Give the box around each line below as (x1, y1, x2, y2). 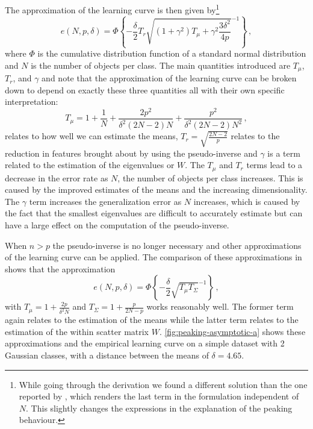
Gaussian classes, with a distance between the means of (5, 349, 209, 362)
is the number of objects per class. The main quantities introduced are (31, 58, 291, 71)
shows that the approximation (5, 262, 116, 275)
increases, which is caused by (193, 195, 300, 207)
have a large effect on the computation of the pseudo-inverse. (5, 218, 229, 231)
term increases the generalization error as (29, 195, 182, 207)
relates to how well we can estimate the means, (5, 130, 178, 142)
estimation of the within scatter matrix (5, 325, 149, 337)
